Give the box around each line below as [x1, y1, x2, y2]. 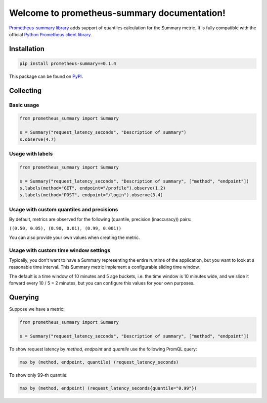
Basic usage [9, 102, 40, 109]
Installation [9, 45, 44, 53]
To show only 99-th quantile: [9, 372, 68, 378]
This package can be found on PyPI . [9, 73, 84, 79]
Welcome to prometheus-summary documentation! [9, 7, 226, 18]
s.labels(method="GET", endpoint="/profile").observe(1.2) [19, 185, 166, 191]
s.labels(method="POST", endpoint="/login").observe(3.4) [19, 192, 163, 198]
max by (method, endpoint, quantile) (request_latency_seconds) [19, 359, 179, 365]
